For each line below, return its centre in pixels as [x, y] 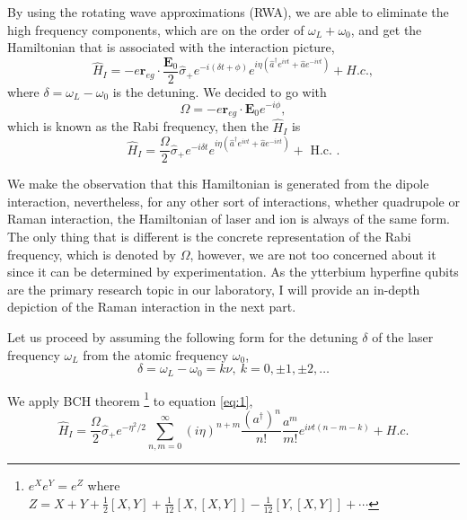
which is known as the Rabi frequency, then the [138, 126]
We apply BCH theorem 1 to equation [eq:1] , [130, 399]
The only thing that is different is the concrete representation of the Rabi [209, 237]
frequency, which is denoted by [92, 254]
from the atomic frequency [156, 354]
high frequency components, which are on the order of [156, 29]
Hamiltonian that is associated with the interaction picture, [171, 47]
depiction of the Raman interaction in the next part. [152, 307]
